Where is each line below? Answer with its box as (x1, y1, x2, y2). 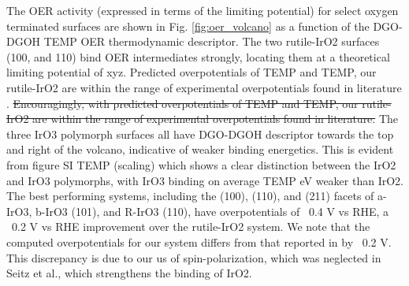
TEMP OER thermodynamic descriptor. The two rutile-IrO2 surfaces (43, 33, 380, 50)
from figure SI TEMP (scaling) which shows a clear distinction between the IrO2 (6, 156, 396, 173)
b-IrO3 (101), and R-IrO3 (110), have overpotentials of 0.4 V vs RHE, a (35, 202, 389, 219)
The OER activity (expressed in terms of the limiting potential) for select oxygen (6, 2, 399, 18)
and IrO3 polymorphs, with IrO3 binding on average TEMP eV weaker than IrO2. (6, 172, 403, 188)
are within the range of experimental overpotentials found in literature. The (32, 110, 399, 127)
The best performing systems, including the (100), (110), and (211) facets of (6, 188, 374, 204)
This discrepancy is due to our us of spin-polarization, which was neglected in (6, 249, 381, 266)
